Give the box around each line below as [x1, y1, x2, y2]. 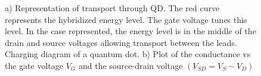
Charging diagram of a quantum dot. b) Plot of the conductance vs [5, 48, 251, 60]
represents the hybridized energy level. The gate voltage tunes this [5, 13, 247, 25]
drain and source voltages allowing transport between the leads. [5, 36, 237, 48]
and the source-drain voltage [78, 59, 183, 71]
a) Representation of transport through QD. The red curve [5, 2, 220, 14]
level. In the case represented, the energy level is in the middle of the [5, 25, 256, 37]
